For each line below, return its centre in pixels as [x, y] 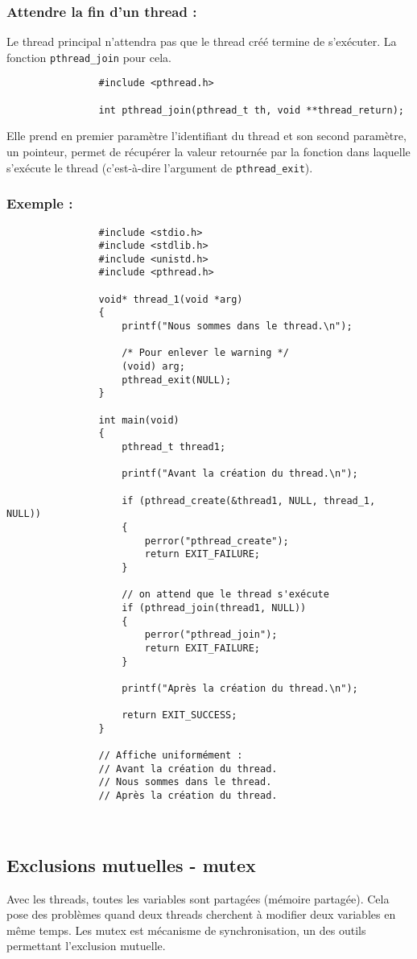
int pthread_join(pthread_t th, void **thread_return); [251, 110]
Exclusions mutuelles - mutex [131, 864]
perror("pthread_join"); [211, 635]
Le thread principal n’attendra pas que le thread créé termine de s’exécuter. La [202, 41]
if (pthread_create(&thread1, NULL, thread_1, [249, 500]
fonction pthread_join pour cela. [89, 57]
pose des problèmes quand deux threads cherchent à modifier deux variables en [201, 914]
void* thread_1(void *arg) [171, 299]
